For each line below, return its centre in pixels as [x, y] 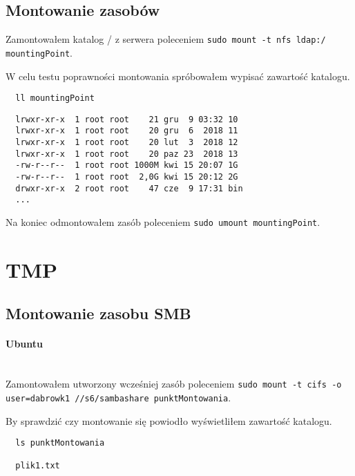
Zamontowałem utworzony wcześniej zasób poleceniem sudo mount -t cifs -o [174, 384]
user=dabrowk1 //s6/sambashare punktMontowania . [118, 397]
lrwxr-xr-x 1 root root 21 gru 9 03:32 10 [127, 119]
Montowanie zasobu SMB [98, 313]
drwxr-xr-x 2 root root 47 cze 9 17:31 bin [129, 188]
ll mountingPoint [55, 98]
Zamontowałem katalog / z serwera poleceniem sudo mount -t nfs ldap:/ [166, 39]
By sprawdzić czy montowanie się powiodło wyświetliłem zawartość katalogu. [169, 420]
